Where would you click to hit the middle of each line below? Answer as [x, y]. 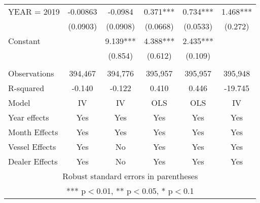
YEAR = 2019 [34, 11]
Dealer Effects [33, 161]
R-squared [26, 88]
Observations [31, 73]
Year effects [29, 117]
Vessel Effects [32, 147]
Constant [24, 41]
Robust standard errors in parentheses [130, 176]
